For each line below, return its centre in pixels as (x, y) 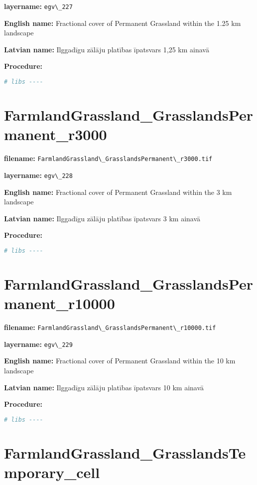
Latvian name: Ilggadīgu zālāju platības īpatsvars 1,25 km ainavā (107, 49)
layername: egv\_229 (38, 344)
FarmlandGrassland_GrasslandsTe (125, 452)
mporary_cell (52, 472)
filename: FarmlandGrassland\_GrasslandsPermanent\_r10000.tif (110, 327)
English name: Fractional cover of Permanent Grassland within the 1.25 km (123, 23)
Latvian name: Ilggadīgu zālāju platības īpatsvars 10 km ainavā (104, 387)
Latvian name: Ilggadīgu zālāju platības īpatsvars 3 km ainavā (102, 218)
